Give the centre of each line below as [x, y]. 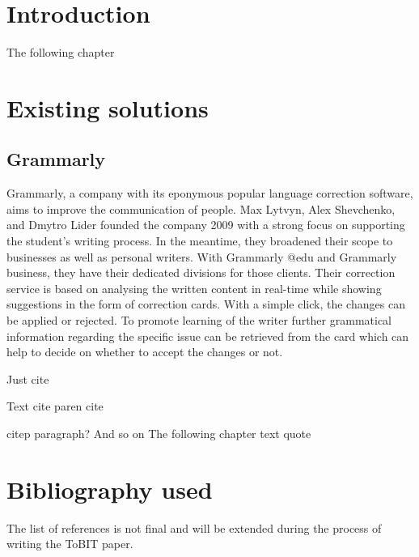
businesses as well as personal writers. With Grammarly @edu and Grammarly [202, 256]
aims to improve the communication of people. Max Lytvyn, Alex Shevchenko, [201, 208]
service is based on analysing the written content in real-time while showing [194, 288]
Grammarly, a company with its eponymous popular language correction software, [210, 193]
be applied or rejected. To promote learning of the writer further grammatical [199, 320]
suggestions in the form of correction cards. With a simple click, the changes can [206, 304]
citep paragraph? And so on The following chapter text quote [159, 434]
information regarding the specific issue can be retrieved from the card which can [208, 336]
